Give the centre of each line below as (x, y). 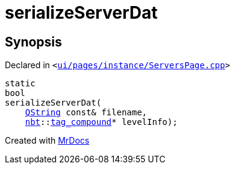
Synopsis (33, 42)
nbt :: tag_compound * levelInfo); (101, 122)
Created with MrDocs (47, 141)
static (20, 84)
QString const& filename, (86, 113)
